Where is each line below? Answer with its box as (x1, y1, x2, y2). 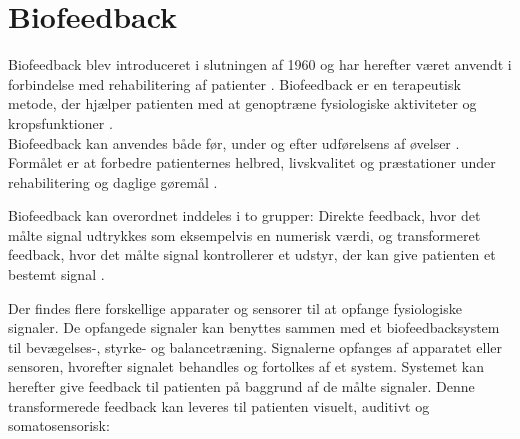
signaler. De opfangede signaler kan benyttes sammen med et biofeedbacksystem (8, 317, 500, 338)
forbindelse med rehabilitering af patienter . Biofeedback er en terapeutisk (8, 73, 461, 94)
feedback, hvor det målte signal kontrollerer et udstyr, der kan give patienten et (8, 244, 496, 265)
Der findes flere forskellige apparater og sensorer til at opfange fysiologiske (8, 297, 462, 318)
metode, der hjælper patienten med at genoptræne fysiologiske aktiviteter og (8, 93, 477, 114)
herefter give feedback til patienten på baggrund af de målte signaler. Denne (8, 376, 475, 397)
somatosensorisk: (8, 415, 110, 436)
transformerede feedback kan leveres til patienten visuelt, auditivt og (8, 395, 430, 416)
